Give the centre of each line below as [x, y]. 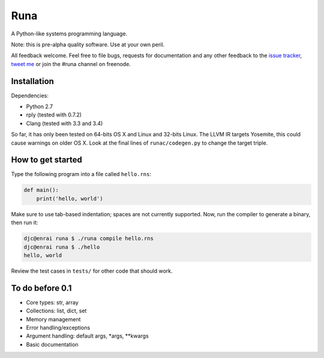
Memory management [53, 319]
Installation [32, 81]
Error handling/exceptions [58, 328]
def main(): [41, 190]
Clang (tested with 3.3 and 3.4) [64, 123]
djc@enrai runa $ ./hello [62, 247]
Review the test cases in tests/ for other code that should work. [92, 271]
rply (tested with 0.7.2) [54, 115]
